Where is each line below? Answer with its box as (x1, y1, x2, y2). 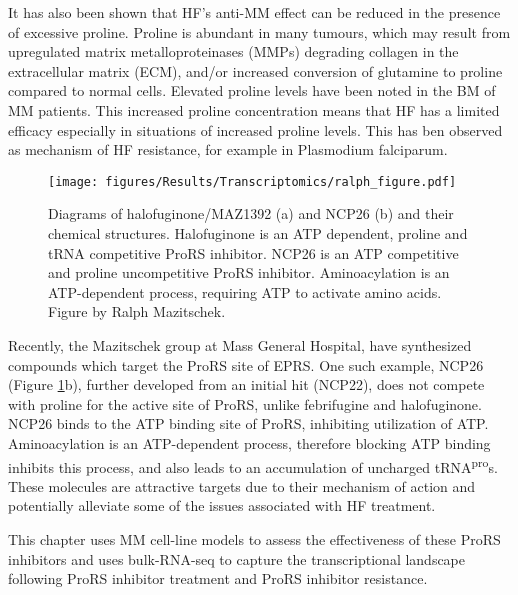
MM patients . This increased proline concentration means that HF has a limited (8, 99, 500, 120)
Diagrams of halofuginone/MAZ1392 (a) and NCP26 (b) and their (48, 203, 454, 224)
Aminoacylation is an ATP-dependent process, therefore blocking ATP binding (8, 432, 491, 453)
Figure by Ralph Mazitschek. (48, 301, 226, 322)
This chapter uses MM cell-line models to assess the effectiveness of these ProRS (8, 528, 501, 549)
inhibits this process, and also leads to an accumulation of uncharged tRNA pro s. (8, 453, 498, 477)
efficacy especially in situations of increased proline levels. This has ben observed (8, 119, 503, 140)
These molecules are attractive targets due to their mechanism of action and (8, 475, 476, 496)
